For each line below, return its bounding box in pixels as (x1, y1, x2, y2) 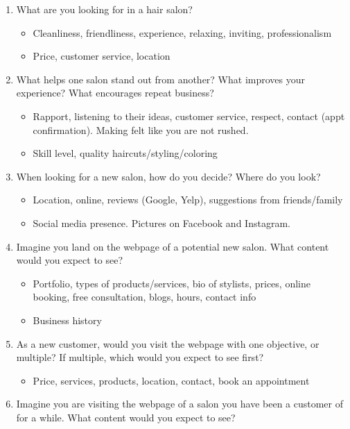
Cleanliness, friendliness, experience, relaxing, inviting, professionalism (33, 25, 332, 40)
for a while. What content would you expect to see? (16, 410, 236, 424)
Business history (33, 312, 102, 327)
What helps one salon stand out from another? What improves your (16, 71, 306, 86)
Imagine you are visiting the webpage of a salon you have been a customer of (16, 396, 344, 411)
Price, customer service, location (33, 49, 170, 63)
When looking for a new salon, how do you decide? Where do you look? (16, 169, 321, 183)
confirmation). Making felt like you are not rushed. (33, 122, 249, 137)
